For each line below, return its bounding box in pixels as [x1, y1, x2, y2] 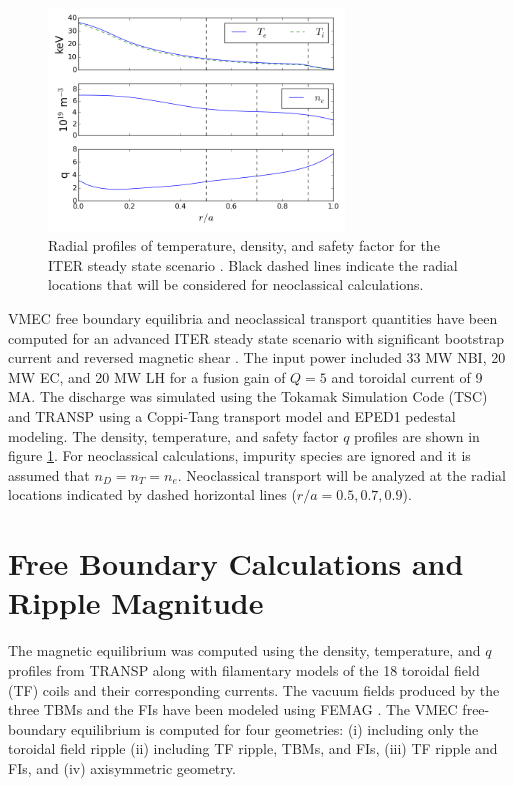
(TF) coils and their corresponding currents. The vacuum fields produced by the [8, 679, 500, 700]
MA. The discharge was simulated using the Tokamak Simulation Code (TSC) [8, 386, 488, 407]
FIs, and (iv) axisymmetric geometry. [8, 757, 236, 778]
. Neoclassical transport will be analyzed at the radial [177, 464, 506, 485]
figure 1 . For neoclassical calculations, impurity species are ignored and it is [8, 445, 471, 466]
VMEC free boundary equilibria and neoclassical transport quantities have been [8, 308, 498, 329]
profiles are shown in [354, 425, 480, 446]
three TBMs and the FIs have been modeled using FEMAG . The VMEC [8, 699, 458, 720]
